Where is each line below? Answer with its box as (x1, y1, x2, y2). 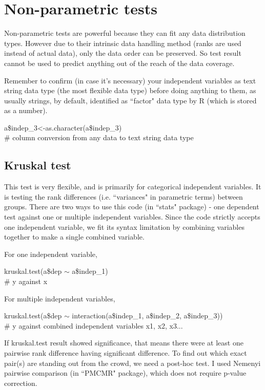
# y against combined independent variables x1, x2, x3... (4, 320, 183, 331)
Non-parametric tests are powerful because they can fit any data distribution (4, 28, 246, 38)
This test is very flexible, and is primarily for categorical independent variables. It (4, 181, 261, 192)
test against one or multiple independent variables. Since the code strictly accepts (4, 211, 260, 222)
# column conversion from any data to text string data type (4, 132, 194, 143)
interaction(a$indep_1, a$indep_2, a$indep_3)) (72, 310, 223, 321)
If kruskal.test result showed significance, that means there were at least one (4, 337, 243, 348)
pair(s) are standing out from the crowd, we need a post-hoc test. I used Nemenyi (4, 357, 261, 368)
